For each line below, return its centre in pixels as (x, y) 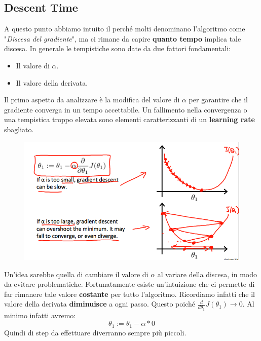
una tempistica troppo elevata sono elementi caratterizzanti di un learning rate (129, 119)
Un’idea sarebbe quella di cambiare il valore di (76, 274)
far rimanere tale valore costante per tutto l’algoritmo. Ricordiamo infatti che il (129, 294)
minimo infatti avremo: (40, 315)
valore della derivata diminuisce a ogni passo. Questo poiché (100, 304)
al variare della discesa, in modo (207, 274)
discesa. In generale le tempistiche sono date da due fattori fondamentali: (118, 48)
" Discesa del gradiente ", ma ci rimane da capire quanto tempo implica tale (123, 38)
